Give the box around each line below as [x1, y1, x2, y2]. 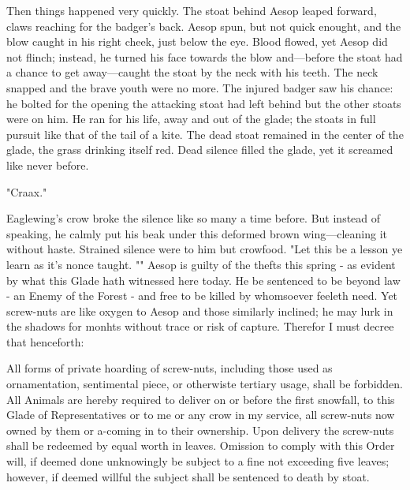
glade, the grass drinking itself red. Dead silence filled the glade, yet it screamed [6, 141, 393, 158]
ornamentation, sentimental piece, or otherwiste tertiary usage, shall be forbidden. [6, 376, 404, 392]
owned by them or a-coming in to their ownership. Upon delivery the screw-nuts [6, 421, 394, 438]
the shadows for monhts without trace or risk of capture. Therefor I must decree [6, 318, 394, 335]
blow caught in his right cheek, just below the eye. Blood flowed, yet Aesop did [6, 33, 388, 50]
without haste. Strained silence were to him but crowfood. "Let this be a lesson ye [6, 241, 403, 257]
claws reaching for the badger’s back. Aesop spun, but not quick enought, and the [6, 17, 401, 34]
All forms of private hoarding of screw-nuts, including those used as [6, 360, 333, 376]
